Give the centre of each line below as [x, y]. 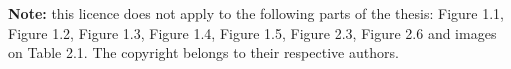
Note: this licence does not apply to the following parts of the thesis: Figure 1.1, [256, 13]
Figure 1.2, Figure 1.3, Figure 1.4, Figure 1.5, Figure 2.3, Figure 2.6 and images [252, 32]
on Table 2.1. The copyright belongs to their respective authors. [203, 52]
